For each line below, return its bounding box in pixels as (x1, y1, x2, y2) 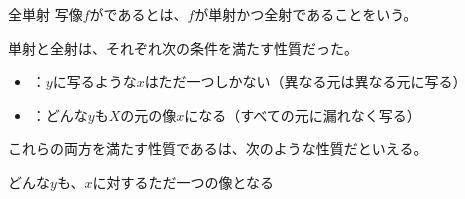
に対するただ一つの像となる (92, 171, 275, 192)
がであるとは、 (89, 4, 188, 24)
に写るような (52, 71, 137, 92)
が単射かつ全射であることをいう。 (194, 4, 418, 24)
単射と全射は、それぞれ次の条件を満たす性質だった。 (8, 37, 358, 58)
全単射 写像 (8, 4, 83, 24)
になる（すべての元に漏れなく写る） (184, 104, 421, 125)
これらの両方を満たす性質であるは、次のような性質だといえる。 (8, 138, 428, 159)
